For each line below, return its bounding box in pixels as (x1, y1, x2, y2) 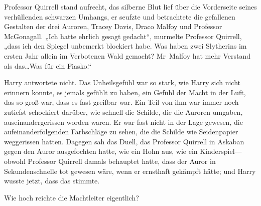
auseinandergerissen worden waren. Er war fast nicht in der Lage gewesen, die (4, 116, 243, 127)
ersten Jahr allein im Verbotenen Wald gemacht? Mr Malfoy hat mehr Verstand (4, 50, 250, 61)
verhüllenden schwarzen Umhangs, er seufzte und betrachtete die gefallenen (4, 11, 235, 22)
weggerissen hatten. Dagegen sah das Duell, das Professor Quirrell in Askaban (4, 136, 244, 146)
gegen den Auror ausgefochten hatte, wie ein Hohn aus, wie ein (4, 146, 198, 156)
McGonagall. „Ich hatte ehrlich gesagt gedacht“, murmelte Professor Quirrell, (4, 31, 242, 41)
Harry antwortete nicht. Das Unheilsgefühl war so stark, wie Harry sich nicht (4, 77, 241, 88)
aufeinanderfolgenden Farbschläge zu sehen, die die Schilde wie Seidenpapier (4, 126, 238, 137)
